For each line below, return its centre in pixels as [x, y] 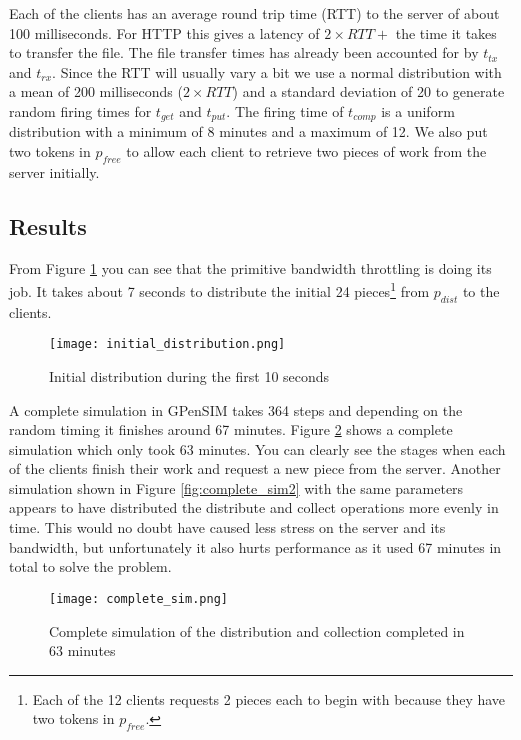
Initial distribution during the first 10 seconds [189, 375]
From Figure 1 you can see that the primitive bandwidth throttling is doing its [250, 267]
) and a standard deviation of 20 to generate [368, 91]
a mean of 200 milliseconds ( [96, 91]
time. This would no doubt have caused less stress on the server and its [227, 527]
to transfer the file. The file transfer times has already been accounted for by [244, 52]
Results [48, 225]
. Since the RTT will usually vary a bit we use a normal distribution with [277, 71]
